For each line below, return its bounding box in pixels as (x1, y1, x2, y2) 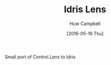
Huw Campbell (69, 20, 101, 27)
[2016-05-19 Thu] (66, 30, 104, 36)
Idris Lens (64, 4, 106, 15)
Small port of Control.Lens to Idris (5, 54, 76, 60)
